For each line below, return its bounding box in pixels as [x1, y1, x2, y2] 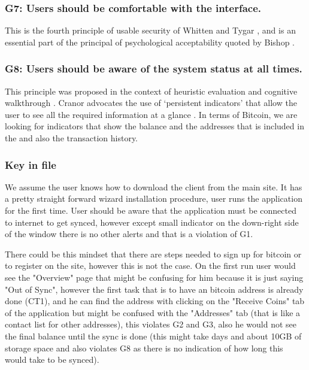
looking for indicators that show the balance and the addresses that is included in [5, 120, 304, 132]
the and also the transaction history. [5, 132, 138, 144]
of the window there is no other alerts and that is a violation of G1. [5, 228, 253, 240]
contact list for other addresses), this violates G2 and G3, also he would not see [5, 318, 297, 330]
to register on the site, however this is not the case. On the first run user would [5, 259, 296, 272]
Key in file [5, 157, 56, 172]
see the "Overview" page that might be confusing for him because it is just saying [5, 271, 304, 283]
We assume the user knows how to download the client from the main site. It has [5, 180, 302, 193]
